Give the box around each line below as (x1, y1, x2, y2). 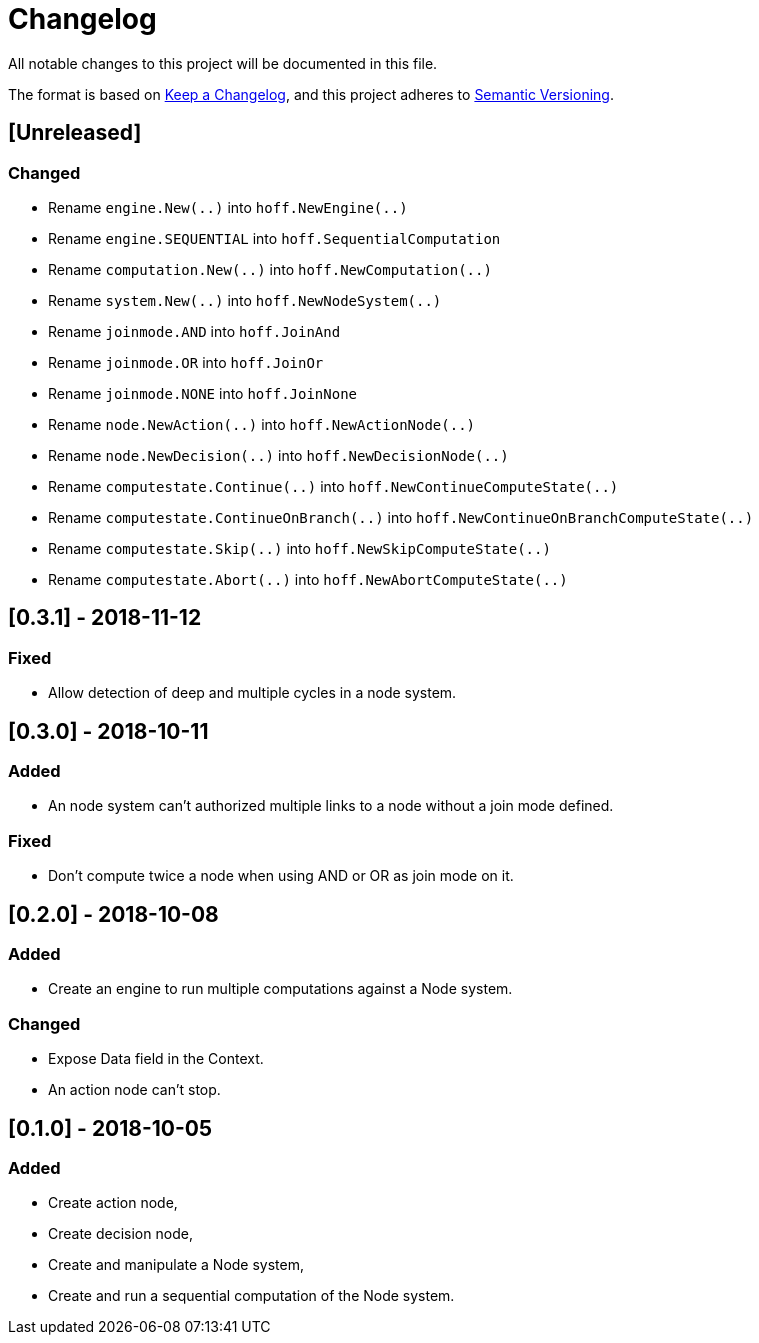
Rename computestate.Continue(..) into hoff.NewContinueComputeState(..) (48, 477, 619, 495)
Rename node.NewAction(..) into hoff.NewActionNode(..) (48, 415, 475, 433)
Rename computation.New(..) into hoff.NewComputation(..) (48, 260, 492, 278)
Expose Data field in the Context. (48, 1050, 264, 1068)
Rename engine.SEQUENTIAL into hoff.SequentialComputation (48, 229, 501, 247)
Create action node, (48, 1194, 178, 1212)
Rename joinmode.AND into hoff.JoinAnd (48, 322, 341, 340)
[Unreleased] (8, 120, 142, 146)
